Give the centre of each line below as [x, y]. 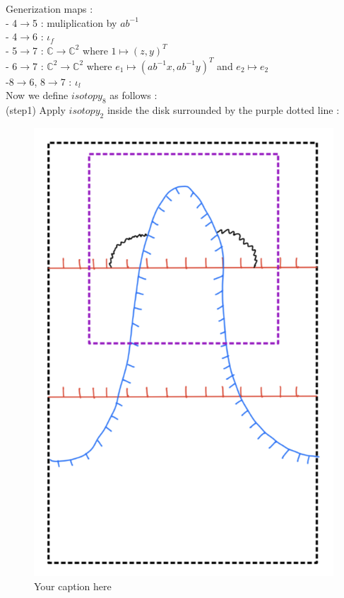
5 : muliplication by [75, 22]
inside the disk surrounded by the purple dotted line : [223, 110]
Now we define [37, 95]
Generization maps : [49, 8]
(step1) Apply [36, 110]
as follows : [134, 95]
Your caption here [73, 586]
